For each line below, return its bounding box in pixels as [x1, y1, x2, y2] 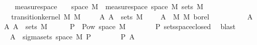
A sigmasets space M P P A [10, 31, 135, 41]
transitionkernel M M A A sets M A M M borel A [11, 11, 253, 21]
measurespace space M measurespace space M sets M [14, 1, 203, 11]
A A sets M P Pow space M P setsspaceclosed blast [4, 21, 236, 32]
